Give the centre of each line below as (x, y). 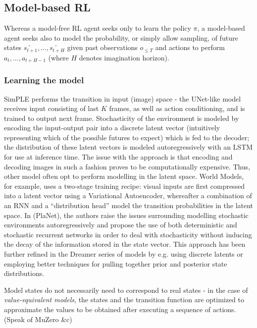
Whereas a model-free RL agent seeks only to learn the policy (98, 28)
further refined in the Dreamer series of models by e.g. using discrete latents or (124, 254)
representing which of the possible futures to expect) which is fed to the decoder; (127, 137)
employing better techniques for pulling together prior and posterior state (116, 263)
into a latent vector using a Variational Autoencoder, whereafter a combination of (128, 195)
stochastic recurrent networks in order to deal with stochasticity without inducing (128, 234)
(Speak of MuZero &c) (38, 319)
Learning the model (44, 80)
